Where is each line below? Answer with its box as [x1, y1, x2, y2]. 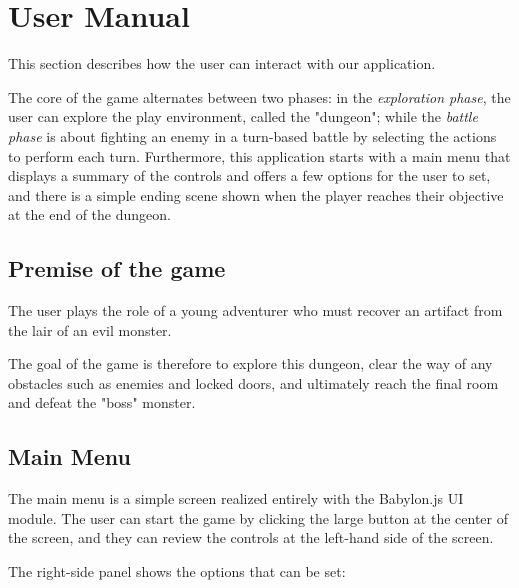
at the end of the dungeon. [8, 204, 171, 225]
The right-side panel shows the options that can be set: [8, 561, 346, 582]
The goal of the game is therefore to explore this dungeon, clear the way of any [8, 353, 493, 374]
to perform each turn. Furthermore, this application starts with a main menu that [8, 145, 511, 166]
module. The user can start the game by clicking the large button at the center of [8, 507, 508, 528]
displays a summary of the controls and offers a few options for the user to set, [8, 165, 491, 186]
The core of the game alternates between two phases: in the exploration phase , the [8, 86, 511, 107]
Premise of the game [8, 253, 226, 284]
